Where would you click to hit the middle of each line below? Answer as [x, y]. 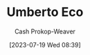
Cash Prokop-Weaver [45, 31]
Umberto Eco [45, 12]
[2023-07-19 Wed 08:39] [45, 45]
